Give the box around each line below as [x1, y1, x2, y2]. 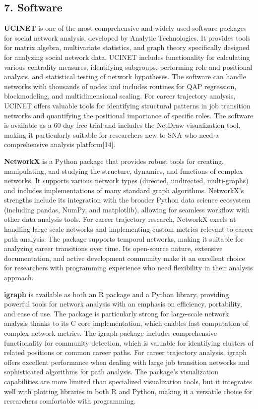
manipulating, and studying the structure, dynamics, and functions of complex [4, 165, 243, 176]
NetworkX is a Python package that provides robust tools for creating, [4, 155, 224, 166]
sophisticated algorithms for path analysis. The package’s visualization [4, 366, 218, 377]
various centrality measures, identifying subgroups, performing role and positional [4, 61, 253, 72]
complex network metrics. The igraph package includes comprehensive [4, 328, 217, 338]
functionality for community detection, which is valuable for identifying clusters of [4, 337, 254, 348]
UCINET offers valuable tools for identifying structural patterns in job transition [4, 100, 251, 110]
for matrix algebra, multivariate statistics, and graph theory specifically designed [4, 42, 250, 52]
